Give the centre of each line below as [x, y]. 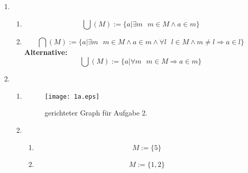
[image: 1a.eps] [72, 96]
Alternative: [46, 52]
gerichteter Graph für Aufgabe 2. [96, 113]
